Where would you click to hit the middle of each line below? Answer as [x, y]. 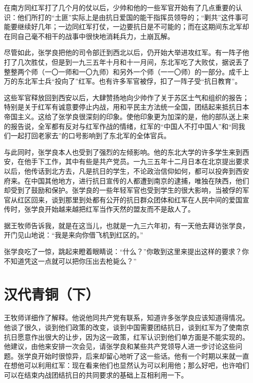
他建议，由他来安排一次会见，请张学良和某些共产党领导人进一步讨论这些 [120, 346]
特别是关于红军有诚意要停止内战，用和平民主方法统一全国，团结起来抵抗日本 [126, 107]
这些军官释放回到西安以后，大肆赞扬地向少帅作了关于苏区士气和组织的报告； [126, 97]
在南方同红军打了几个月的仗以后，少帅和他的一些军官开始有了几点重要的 [120, 7]
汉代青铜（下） [52, 294]
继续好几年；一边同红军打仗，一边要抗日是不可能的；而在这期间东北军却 [133, 27]
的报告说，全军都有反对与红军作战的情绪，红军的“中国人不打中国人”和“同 [121, 126]
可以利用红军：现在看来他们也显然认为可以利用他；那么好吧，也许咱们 [136, 365]
